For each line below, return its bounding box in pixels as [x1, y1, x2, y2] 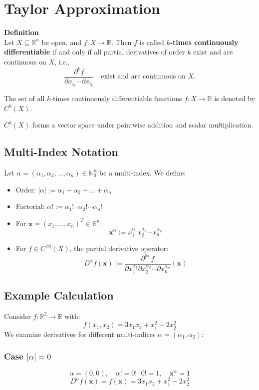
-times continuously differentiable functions [50, 92, 182, 103]
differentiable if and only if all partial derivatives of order [4, 46, 185, 57]
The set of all [4, 92, 45, 103]
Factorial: [15, 201, 45, 211]
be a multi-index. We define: [99, 167, 186, 177]
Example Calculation [4, 287, 114, 302]
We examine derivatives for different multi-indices [4, 328, 156, 339]
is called [139, 36, 164, 47]
